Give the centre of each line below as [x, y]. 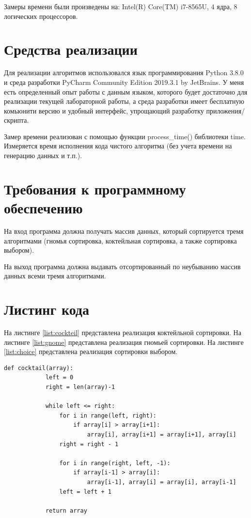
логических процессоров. [41, 16]
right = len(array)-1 [80, 387]
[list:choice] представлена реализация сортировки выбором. [91, 351]
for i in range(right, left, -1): [115, 463]
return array [66, 510]
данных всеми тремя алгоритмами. [55, 276]
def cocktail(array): [39, 368]
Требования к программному [95, 188]
